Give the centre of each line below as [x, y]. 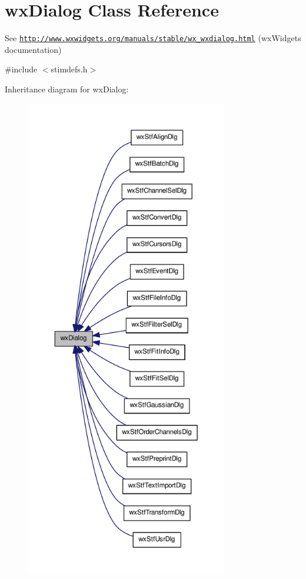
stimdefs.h [69, 69]
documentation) [33, 49]
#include [21, 69]
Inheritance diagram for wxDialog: [67, 89]
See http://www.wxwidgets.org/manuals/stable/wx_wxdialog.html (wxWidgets [153, 38]
